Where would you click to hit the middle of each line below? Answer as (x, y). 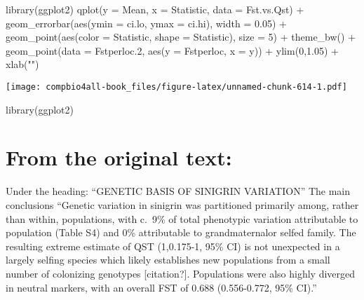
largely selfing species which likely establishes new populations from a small (168, 260)
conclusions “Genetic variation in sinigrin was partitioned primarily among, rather (182, 204)
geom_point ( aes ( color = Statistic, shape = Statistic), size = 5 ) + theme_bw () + (181, 37)
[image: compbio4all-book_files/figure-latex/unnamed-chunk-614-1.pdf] (176, 87)
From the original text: (119, 157)
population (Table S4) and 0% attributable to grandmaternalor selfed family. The (181, 232)
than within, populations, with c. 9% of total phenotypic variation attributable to (182, 218)
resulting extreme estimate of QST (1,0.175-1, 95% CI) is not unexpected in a (173, 246)
